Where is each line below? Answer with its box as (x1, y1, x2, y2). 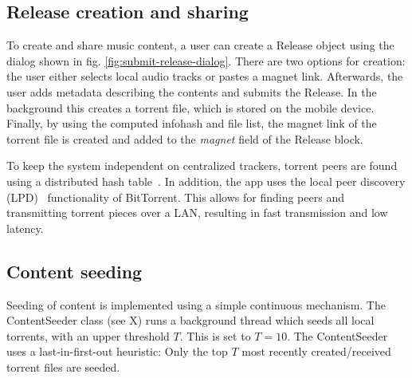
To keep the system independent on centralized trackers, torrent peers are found (6, 157, 398, 174)
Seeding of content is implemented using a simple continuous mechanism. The (6, 296, 386, 313)
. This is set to (179, 327, 251, 344)
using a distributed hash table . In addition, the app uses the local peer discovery (6, 172, 406, 189)
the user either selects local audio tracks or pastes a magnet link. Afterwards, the (6, 68, 403, 85)
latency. (6, 219, 44, 236)
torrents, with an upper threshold (6, 327, 170, 344)
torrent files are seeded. (6, 358, 120, 375)
